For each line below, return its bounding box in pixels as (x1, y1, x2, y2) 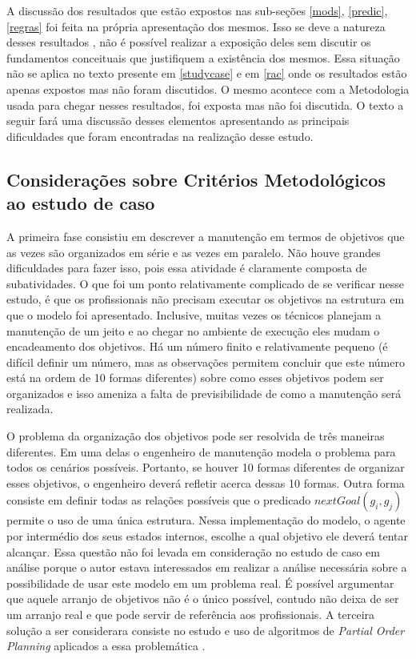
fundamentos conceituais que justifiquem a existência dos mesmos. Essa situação (6, 49, 400, 66)
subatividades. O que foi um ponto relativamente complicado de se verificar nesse (6, 275, 405, 291)
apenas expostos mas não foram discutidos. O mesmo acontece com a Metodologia (6, 80, 410, 97)
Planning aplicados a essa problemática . (6, 637, 206, 654)
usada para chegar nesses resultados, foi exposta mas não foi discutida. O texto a (6, 96, 404, 113)
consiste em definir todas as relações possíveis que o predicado (6, 492, 311, 508)
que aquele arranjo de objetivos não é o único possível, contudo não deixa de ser (6, 590, 399, 607)
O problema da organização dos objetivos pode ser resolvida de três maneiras (6, 428, 385, 444)
